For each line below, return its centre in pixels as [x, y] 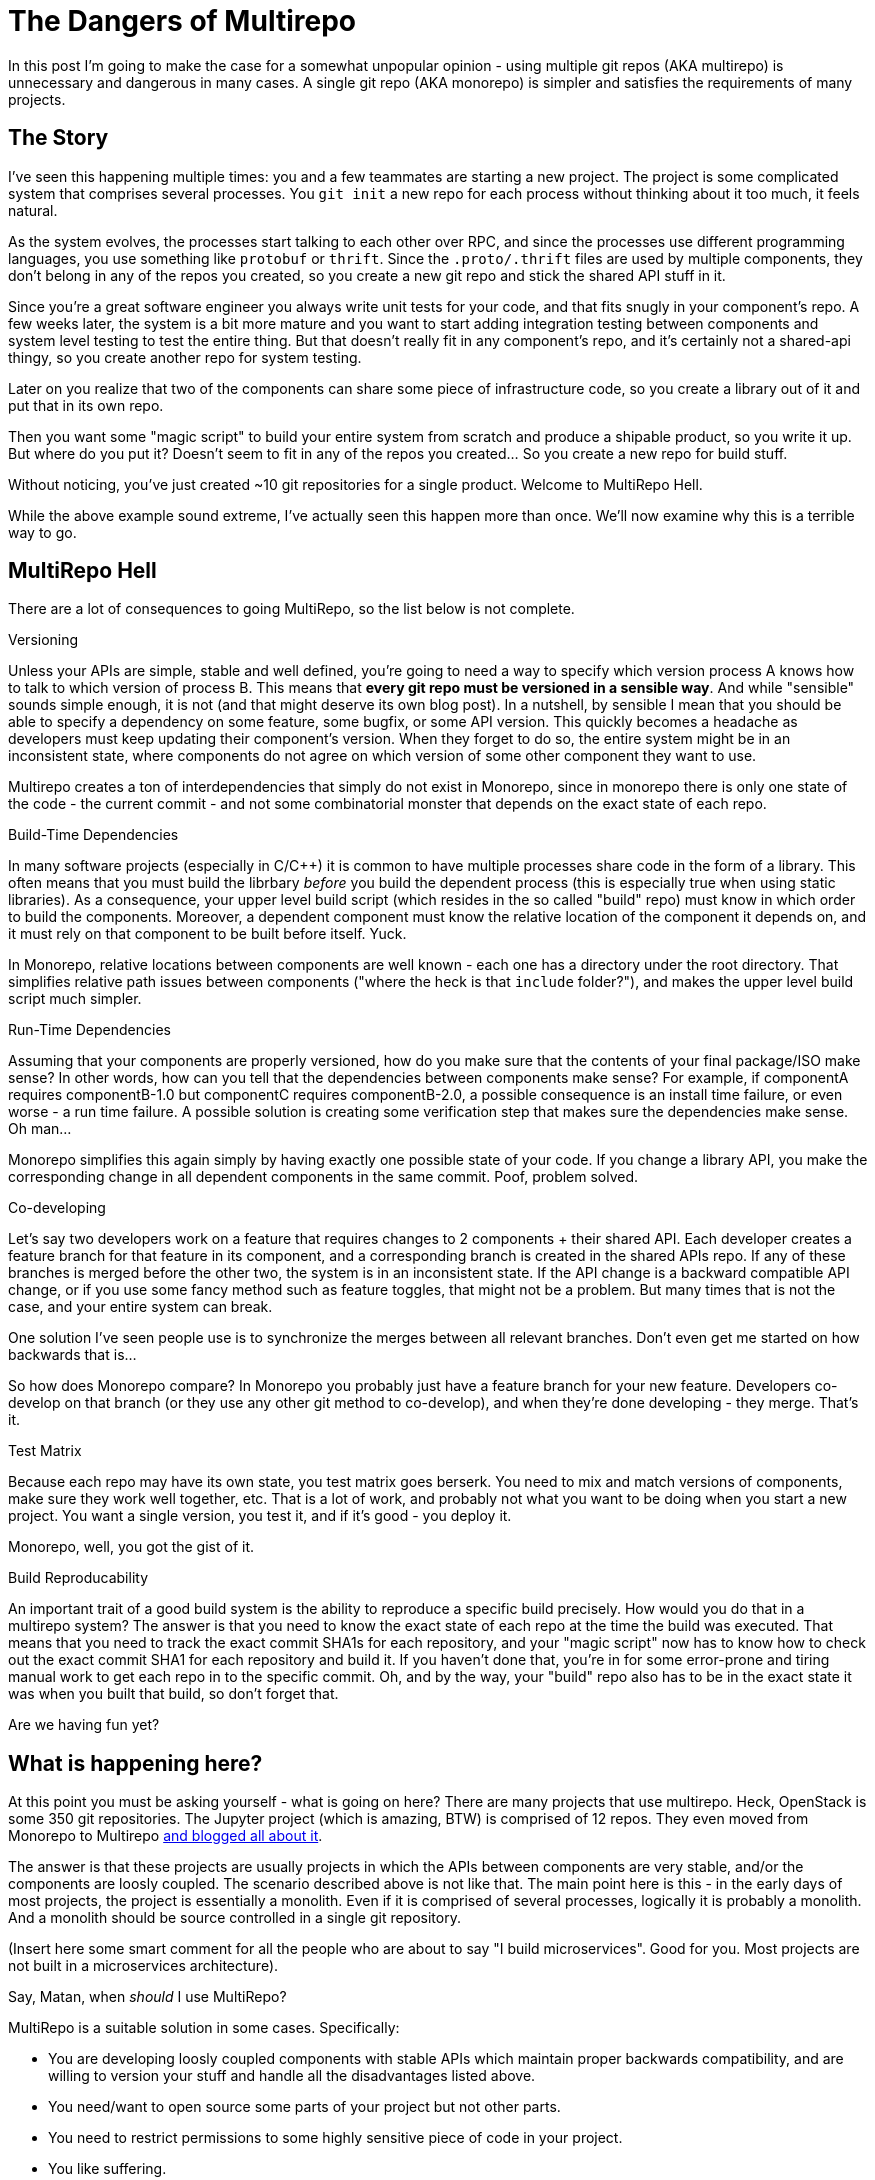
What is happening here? [135, 1763]
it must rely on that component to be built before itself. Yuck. [207, 934]
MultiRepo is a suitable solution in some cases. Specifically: [204, 2028]
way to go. [42, 532]
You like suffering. [107, 2169]
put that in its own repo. [86, 405]
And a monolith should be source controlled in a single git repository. [234, 1918]
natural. [33, 210]
